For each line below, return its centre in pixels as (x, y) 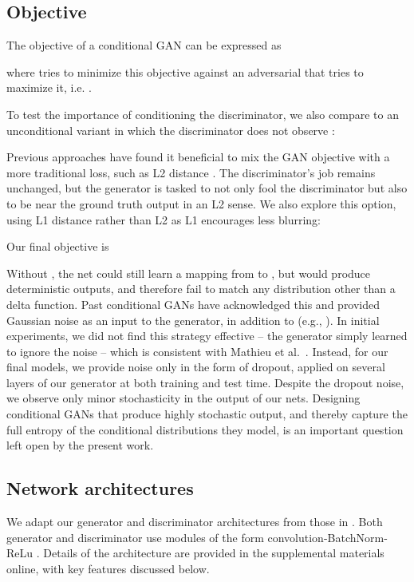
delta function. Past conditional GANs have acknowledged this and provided (193, 304)
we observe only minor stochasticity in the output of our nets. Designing (183, 398)
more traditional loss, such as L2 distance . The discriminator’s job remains (191, 172)
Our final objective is (58, 246)
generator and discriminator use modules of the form (135, 537)
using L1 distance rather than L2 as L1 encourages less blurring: (164, 219)
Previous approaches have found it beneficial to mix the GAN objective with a (198, 157)
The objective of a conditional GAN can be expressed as (144, 45)
